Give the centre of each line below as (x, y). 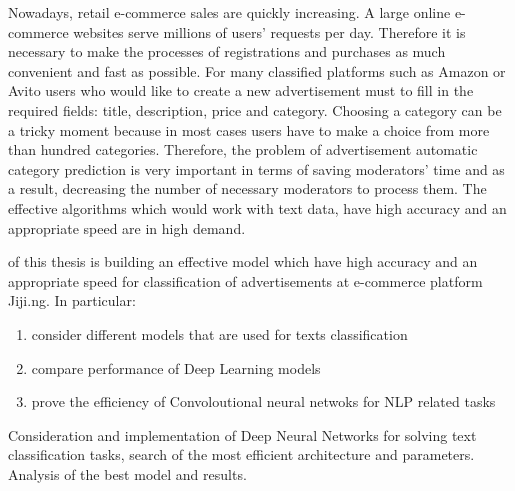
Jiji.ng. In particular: (72, 300)
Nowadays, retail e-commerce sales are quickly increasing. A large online (229, 12)
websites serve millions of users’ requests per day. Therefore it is (269, 31)
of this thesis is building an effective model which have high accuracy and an (243, 261)
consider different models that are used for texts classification (219, 333)
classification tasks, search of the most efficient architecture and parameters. (241, 454)
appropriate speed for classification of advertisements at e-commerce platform (245, 280)
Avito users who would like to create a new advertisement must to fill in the (241, 90)
